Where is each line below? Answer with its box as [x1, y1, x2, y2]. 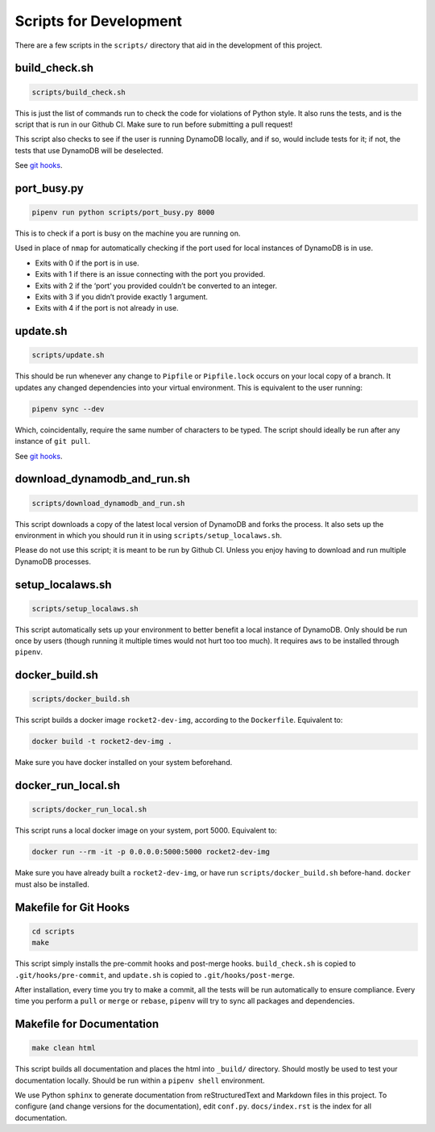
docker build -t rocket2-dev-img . [31, 737, 172, 746]
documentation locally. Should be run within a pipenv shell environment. [14, 1076, 265, 1085]
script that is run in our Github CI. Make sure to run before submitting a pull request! [14, 119, 293, 129]
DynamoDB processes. [14, 557, 92, 566]
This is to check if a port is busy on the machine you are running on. [14, 228, 241, 238]
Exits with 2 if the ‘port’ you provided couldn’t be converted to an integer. [35, 281, 278, 290]
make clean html [31, 1043, 97, 1053]
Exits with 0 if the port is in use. [35, 258, 140, 268]
